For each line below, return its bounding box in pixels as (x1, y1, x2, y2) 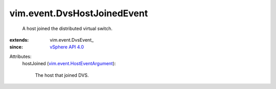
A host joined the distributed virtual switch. (22, 25, 112, 32)
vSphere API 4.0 (50, 44, 84, 50)
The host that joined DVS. (35, 72, 89, 78)
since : (9, 44, 23, 50)
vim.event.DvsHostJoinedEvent (9, 8, 148, 19)
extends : (9, 37, 29, 43)
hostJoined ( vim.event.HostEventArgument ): (22, 61, 116, 67)
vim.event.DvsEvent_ (50, 37, 94, 43)
